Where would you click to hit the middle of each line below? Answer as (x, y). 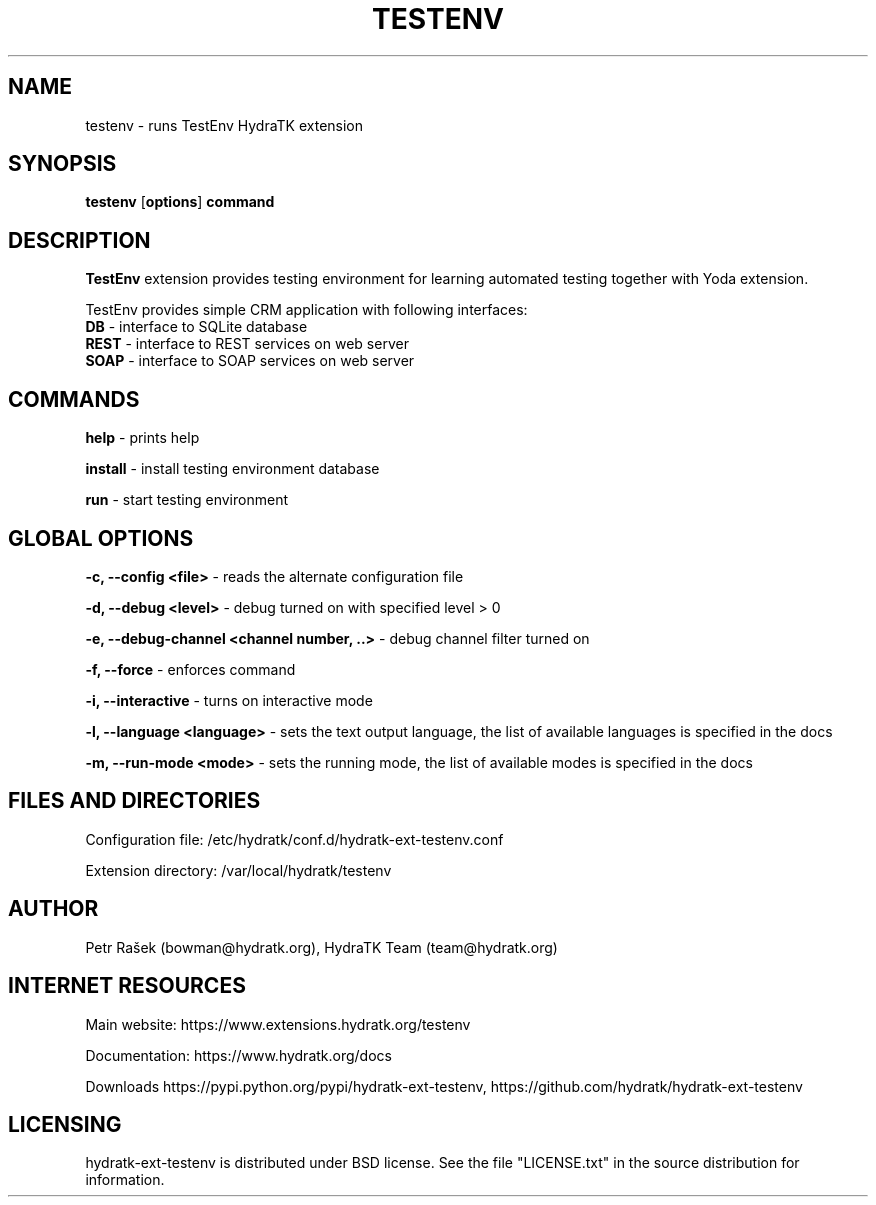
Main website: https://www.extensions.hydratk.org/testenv (278, 1024)
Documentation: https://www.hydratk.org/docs (238, 1055)
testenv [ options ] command (180, 202)
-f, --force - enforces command (190, 669)
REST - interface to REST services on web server (247, 344)
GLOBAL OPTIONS (101, 538)
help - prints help (142, 438)
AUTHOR (53, 909)
